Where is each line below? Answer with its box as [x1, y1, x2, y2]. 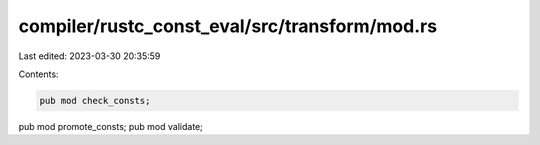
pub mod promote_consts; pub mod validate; [18, 120, 204, 132]
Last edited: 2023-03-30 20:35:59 [18, 50, 161, 62]
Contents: [18, 68, 59, 80]
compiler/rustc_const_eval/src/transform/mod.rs [18, 15, 438, 37]
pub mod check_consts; [39, 95, 151, 106]
